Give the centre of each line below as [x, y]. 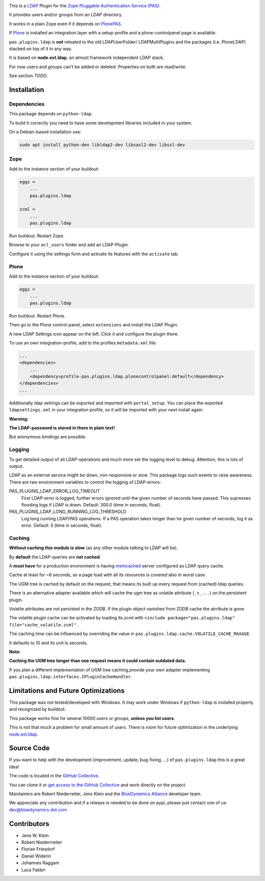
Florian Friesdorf [38, 849]
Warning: [19, 419]
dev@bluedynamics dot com [38, 809]
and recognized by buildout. [38, 709]
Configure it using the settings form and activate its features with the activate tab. [94, 254]
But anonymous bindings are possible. [48, 437]
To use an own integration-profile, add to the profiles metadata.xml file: [83, 343]
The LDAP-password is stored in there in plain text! [62, 428]
